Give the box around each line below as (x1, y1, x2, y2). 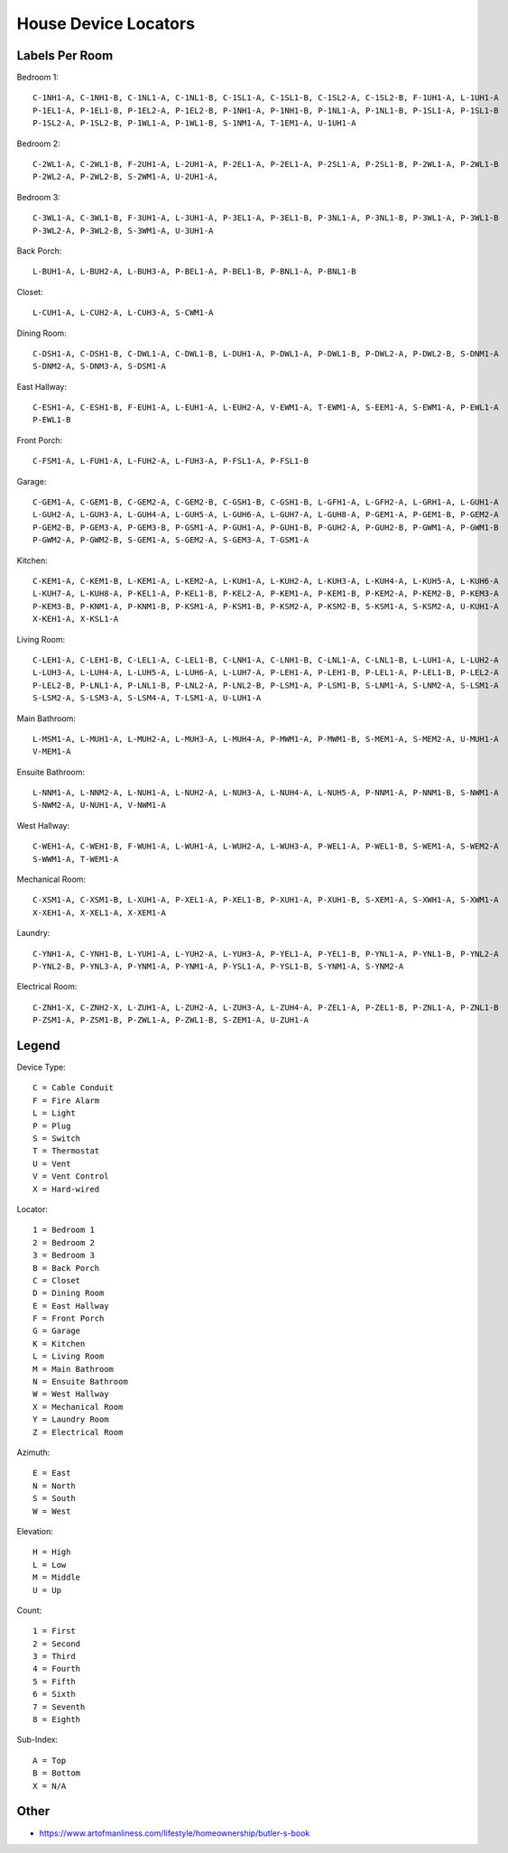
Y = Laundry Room (32, 1414, 109, 1425)
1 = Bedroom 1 (32, 1225, 95, 1236)
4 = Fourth (32, 1663, 81, 1674)
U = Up (32, 1585, 62, 1595)
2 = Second (32, 1638, 81, 1649)
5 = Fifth (32, 1676, 76, 1687)
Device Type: (16, 1061, 67, 1073)
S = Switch (32, 1134, 81, 1144)
